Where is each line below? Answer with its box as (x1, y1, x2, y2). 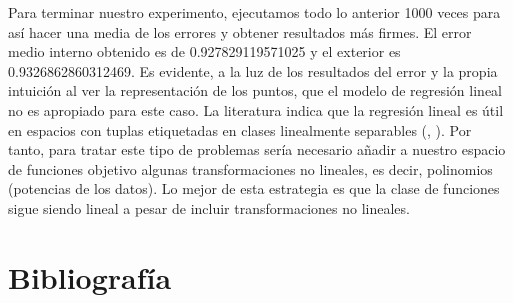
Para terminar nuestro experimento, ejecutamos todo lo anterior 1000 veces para (8, 2, 501, 22)
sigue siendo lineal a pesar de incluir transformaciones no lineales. (8, 197, 410, 218)
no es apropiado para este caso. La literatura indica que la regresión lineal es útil (8, 99, 504, 120)
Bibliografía (8, 256, 172, 297)
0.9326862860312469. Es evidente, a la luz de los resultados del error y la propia (8, 60, 498, 81)
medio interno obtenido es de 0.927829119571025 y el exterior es (8, 41, 401, 62)
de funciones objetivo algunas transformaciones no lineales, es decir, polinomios (8, 158, 493, 179)
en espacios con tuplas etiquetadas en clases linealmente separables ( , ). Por (8, 119, 472, 140)
